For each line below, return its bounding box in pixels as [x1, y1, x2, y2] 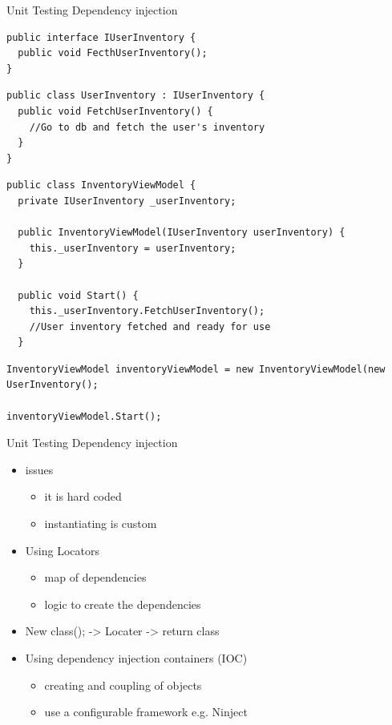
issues [25, 461, 54, 477]
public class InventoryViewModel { [6, 179, 196, 191]
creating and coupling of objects [44, 676, 202, 693]
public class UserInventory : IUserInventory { [6, 90, 265, 102]
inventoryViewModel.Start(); [6, 410, 162, 422]
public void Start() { [18, 289, 139, 301]
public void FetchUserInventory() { [18, 105, 213, 117]
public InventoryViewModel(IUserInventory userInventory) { [18, 227, 346, 239]
